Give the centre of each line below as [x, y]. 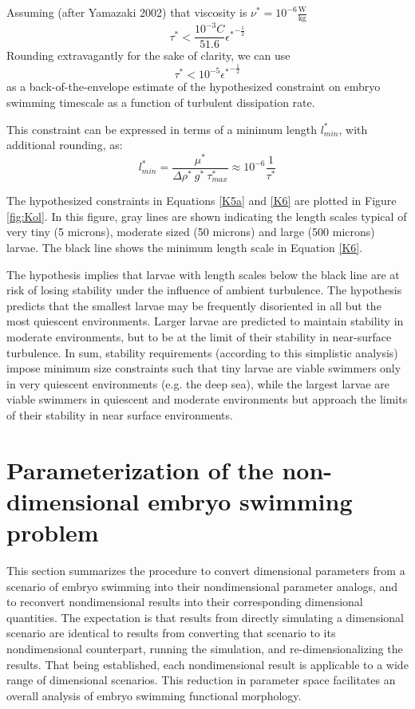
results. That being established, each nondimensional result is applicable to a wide [207, 664]
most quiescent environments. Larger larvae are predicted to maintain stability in [205, 321]
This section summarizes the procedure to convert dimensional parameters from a [206, 571]
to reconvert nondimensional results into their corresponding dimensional [185, 602]
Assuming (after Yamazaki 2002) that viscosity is [127, 12]
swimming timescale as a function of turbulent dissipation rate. [161, 102]
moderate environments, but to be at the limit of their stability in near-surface [199, 337]
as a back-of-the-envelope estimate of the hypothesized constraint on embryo [194, 87]
